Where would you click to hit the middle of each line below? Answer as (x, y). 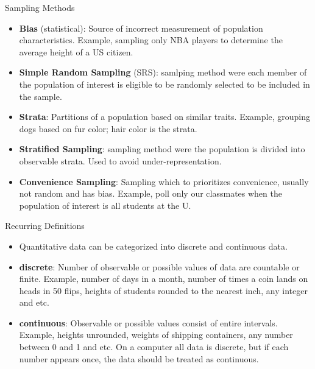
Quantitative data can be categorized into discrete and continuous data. (153, 246)
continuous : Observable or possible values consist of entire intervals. (148, 322)
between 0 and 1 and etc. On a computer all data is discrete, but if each (154, 347)
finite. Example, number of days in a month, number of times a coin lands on (164, 279)
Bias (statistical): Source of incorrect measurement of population (141, 28)
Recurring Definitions (45, 226)
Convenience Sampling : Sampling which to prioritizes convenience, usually (164, 181)
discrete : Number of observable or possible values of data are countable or (159, 266)
